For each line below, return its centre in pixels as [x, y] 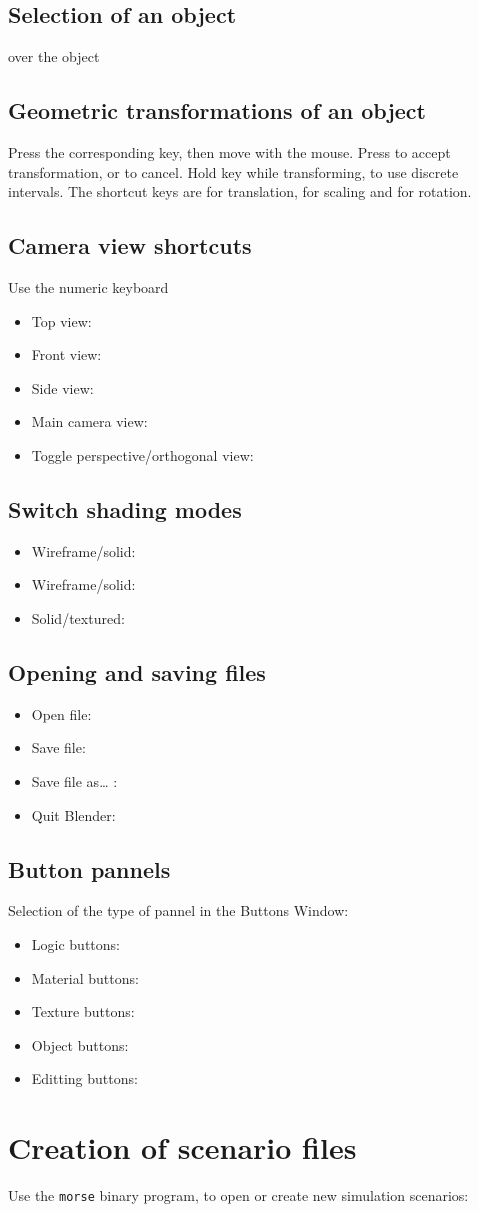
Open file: [61, 713]
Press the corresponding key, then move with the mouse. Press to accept [229, 152]
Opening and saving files [137, 671]
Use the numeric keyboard [88, 286]
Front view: [66, 354]
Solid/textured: [78, 617]
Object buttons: [80, 1044]
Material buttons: [85, 977]
